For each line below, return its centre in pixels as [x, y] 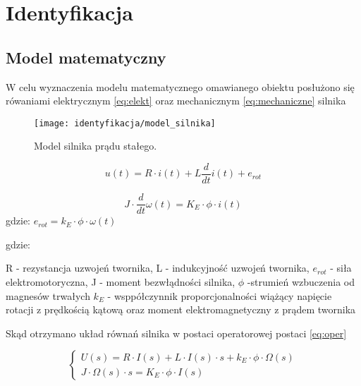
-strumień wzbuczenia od [301, 281]
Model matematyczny [86, 57]
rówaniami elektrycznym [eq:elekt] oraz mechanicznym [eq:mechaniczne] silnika [176, 101]
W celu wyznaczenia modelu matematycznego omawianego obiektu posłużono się [180, 86]
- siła [341, 268]
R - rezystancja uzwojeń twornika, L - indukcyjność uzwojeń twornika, [158, 268]
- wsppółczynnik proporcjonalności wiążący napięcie [220, 295]
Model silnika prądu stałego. [96, 146]
